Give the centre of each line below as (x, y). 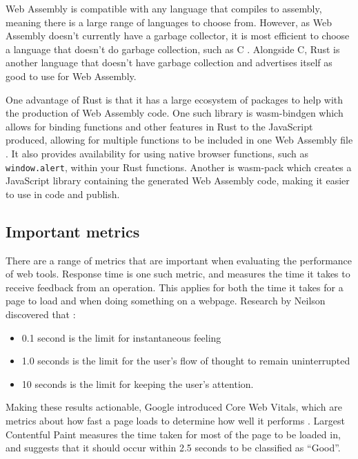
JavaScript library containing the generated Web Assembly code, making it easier (178, 180)
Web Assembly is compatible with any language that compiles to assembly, (164, 8)
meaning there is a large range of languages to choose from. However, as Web (169, 22)
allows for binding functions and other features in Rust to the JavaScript (159, 126)
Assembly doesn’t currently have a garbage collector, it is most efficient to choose (178, 36)
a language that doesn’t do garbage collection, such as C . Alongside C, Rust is (173, 49)
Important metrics (73, 231)
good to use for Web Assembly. (71, 76)
